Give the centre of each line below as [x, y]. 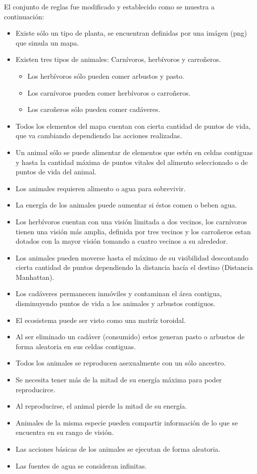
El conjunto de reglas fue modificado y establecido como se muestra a [109, 6]
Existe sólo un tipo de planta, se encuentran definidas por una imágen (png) [131, 33]
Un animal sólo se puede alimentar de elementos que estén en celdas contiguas [134, 152]
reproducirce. [35, 389]
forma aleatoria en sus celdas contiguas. [76, 346]
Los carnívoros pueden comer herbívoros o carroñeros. [109, 92]
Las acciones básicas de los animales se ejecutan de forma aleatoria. [118, 449]
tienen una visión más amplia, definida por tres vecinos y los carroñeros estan [133, 231]
